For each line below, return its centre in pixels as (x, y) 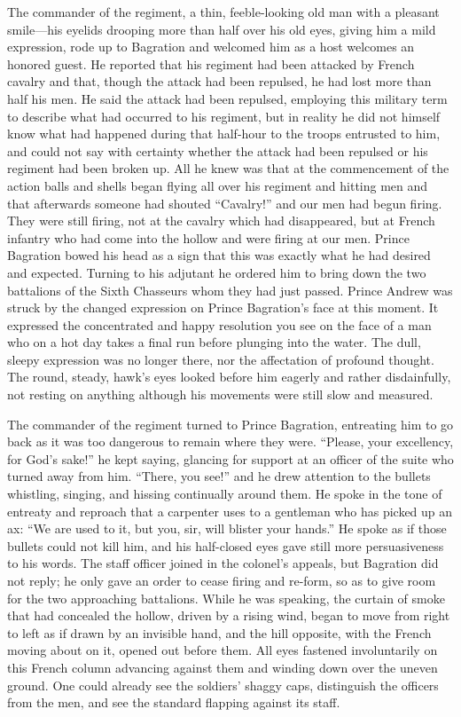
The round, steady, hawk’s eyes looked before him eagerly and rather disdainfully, (229, 377)
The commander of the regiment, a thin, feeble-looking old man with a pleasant (223, 12)
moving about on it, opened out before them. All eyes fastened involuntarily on (223, 650)
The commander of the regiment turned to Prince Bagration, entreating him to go (230, 424)
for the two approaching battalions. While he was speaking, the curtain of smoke (226, 598)
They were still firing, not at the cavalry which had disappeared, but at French (221, 221)
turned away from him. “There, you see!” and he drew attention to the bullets (219, 476)
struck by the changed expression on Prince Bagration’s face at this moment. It (223, 307)
